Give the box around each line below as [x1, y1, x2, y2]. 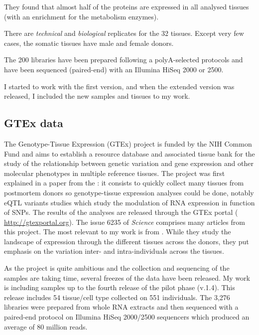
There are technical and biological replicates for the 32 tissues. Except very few [4, 28, 244, 38]
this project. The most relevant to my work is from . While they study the [4, 226, 231, 237]
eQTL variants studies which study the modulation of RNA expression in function [4, 197, 255, 207]
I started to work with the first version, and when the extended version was [4, 81, 235, 91]
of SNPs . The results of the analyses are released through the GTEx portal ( [4, 207, 238, 217]
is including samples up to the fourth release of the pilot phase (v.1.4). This [4, 282, 235, 293]
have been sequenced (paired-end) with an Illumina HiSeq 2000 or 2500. [4, 64, 224, 74]
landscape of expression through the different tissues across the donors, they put [4, 236, 249, 246]
